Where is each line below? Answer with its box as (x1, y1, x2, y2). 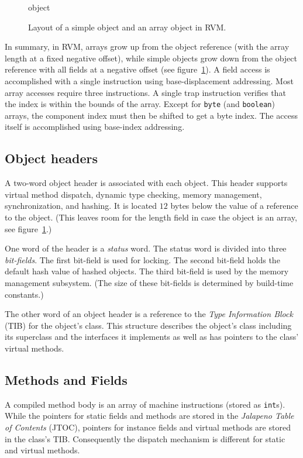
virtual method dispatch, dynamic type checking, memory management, (5, 188, 262, 200)
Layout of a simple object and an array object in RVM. (28, 20, 226, 33)
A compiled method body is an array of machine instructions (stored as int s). (5, 398, 285, 410)
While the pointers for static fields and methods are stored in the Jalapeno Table (5, 409, 294, 422)
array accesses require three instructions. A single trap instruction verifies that (5, 86, 286, 98)
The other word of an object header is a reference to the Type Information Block (5, 308, 293, 320)
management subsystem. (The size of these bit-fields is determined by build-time (5, 276, 294, 288)
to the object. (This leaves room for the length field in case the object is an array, (5, 211, 297, 223)
